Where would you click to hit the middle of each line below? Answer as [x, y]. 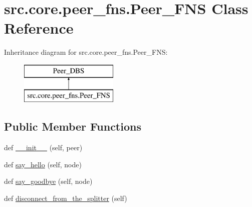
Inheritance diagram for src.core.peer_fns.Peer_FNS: [86, 52]
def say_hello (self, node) [43, 164]
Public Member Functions [73, 126]
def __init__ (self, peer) [43, 147]
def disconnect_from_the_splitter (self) [66, 198]
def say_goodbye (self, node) [48, 181]
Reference [39, 28]
